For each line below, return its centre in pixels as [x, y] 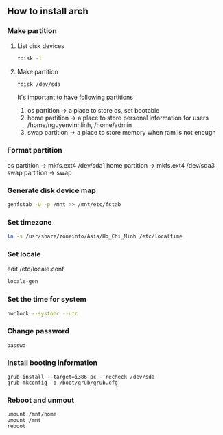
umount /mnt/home [32, 414]
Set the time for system [47, 300]
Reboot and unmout [40, 400]
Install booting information [52, 362]
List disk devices [41, 46]
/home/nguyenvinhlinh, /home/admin [80, 125]
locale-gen [23, 282]
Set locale [24, 254]
